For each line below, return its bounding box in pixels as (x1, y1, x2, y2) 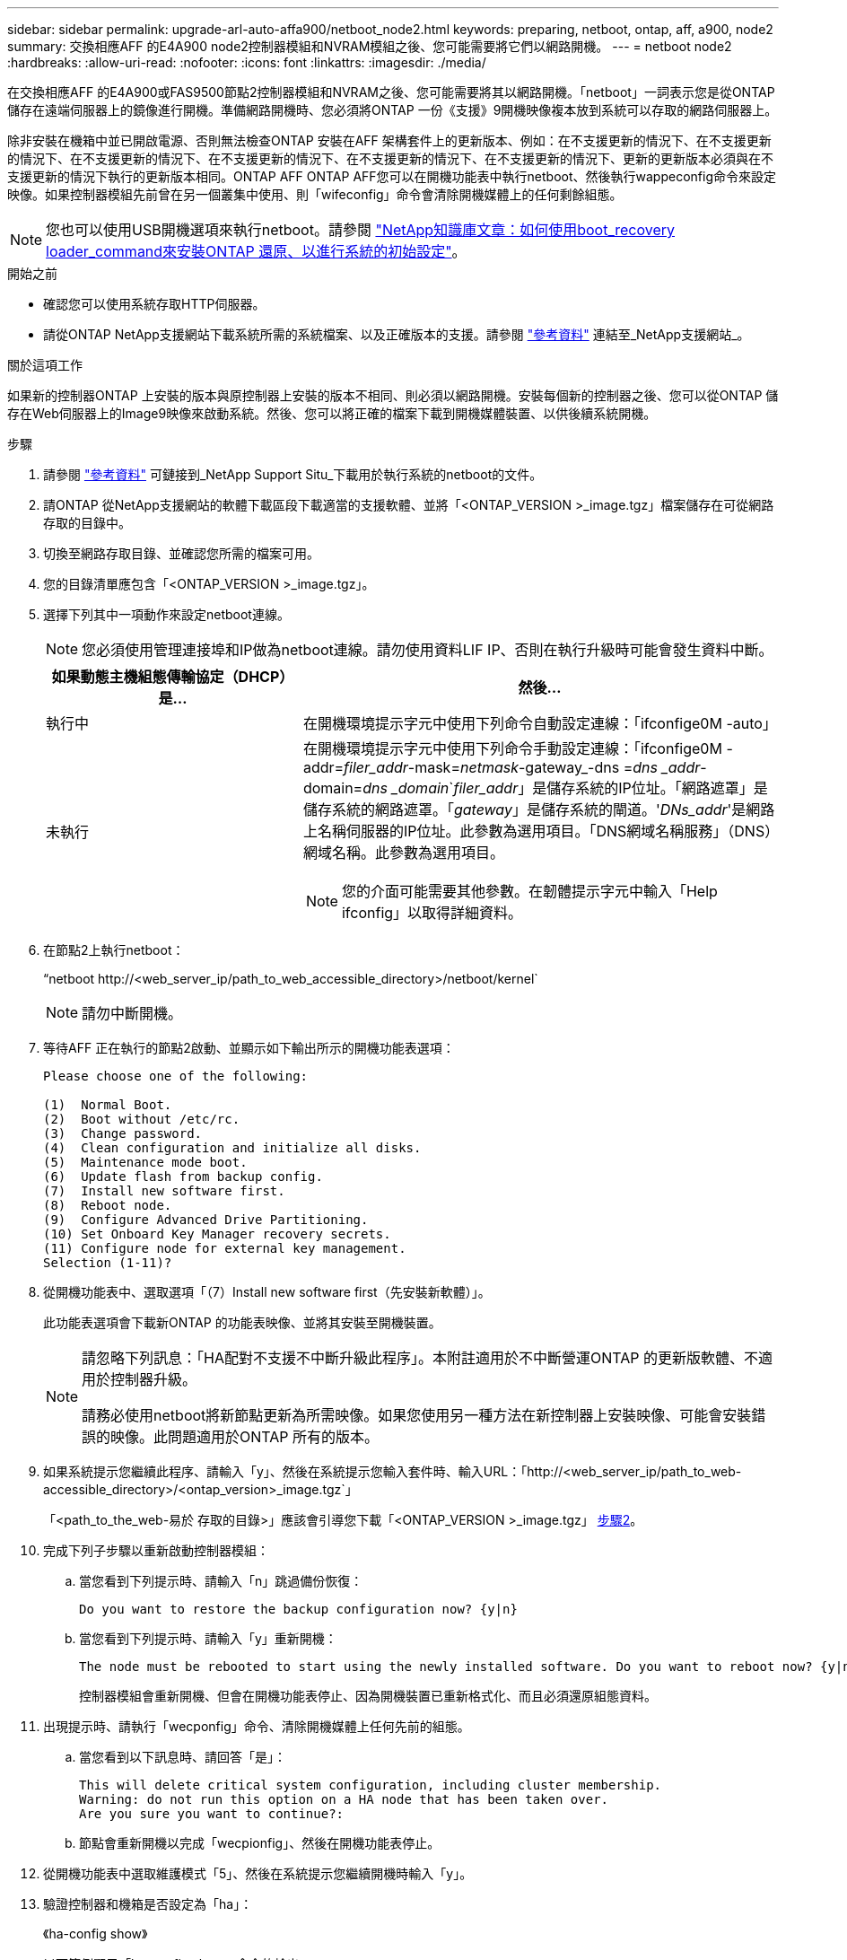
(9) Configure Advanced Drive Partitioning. (43, 1212, 369, 1227)
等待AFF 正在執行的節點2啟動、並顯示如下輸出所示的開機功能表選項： (43, 1040, 455, 1055)
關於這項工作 (7, 357, 83, 372)
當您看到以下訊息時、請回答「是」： (79, 1749, 286, 1764)
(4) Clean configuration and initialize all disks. (43, 1141, 422, 1155)
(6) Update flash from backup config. (43, 1169, 323, 1184)
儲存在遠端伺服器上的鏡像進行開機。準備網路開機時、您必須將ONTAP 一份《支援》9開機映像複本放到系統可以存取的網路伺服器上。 (7, 102, 778, 118)
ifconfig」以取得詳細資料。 (341, 904, 523, 922)
